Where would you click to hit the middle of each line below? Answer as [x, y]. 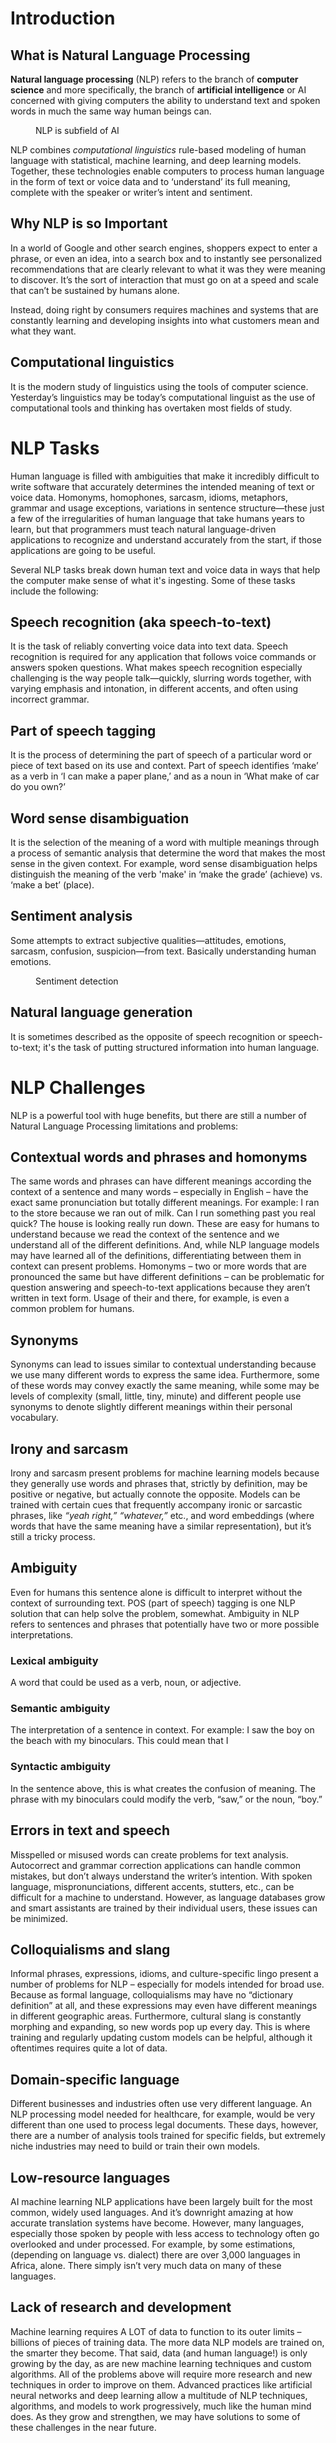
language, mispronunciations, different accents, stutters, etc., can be [152, 1886]
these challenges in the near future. [83, 2427]
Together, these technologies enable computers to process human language [167, 171]
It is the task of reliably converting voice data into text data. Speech [149, 646]
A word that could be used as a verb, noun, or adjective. [126, 1683]
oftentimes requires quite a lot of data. [89, 2048]
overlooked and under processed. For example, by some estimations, [153, 2244]
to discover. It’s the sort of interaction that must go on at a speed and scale [164, 279]
